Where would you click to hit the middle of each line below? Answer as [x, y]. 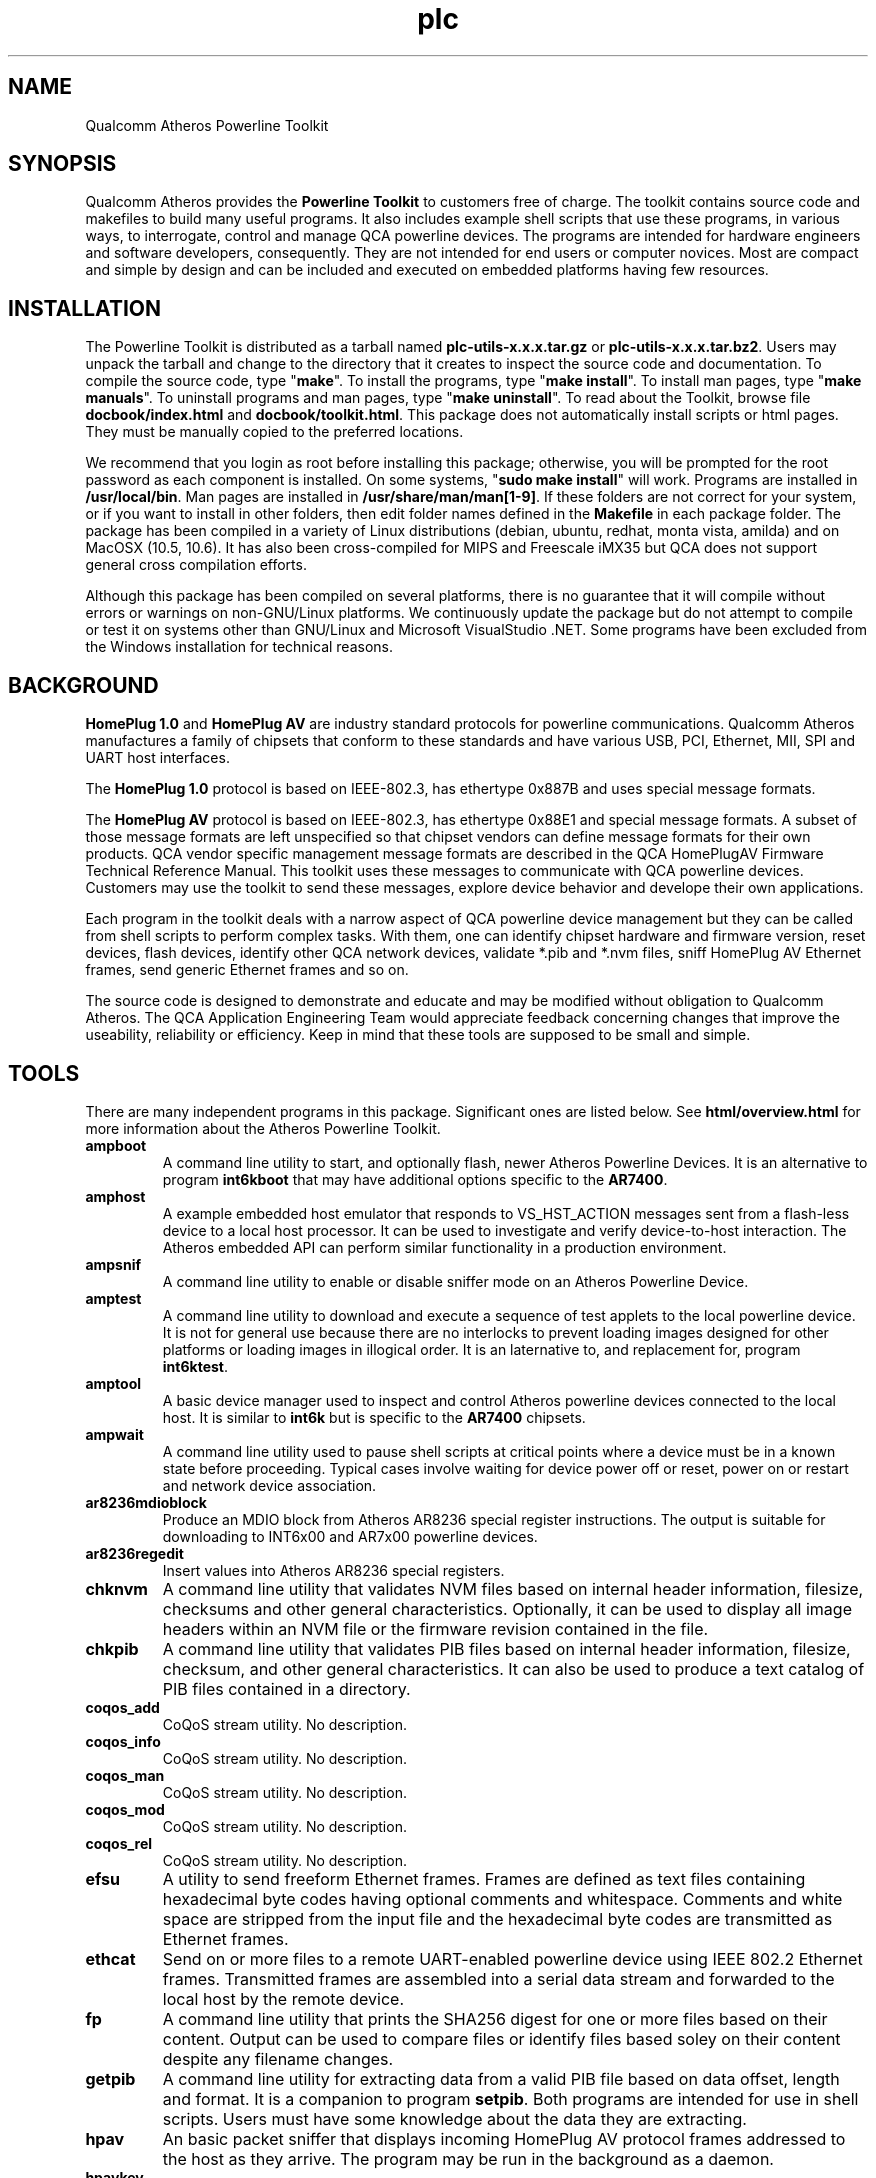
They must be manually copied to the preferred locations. [274, 432]
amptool [113, 1383]
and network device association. [269, 1485]
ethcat [110, 1958]
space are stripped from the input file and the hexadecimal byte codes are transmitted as [497, 1918]
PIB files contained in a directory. [286, 1688]
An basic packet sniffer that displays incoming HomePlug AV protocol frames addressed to [504, 2138]
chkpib [112, 1648]
